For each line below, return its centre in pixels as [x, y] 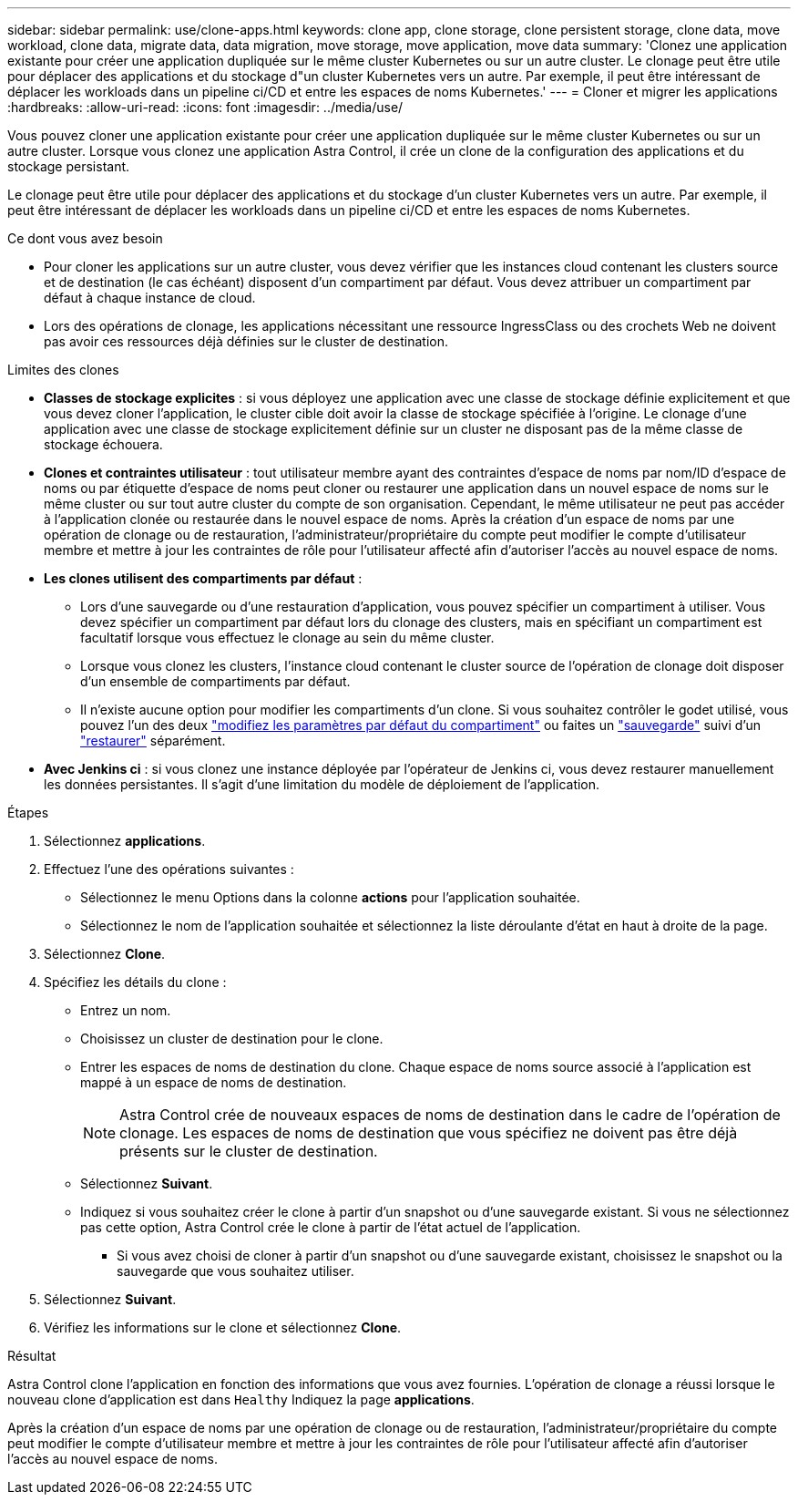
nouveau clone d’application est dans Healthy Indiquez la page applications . [241, 1399]
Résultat [32, 1356]
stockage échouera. [103, 444]
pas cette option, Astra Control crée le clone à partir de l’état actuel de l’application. [331, 1227]
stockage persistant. [69, 166]
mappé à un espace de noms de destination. [214, 1082]
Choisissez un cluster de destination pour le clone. [232, 1039]
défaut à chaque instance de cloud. [150, 298]
